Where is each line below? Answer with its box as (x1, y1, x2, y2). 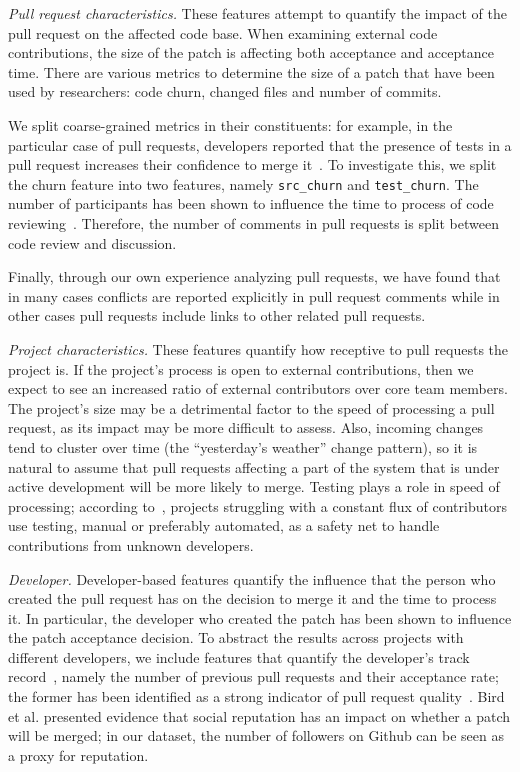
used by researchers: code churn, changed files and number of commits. (8, 81, 442, 102)
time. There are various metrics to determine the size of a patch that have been (8, 61, 495, 82)
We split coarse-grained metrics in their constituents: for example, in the (8, 114, 453, 135)
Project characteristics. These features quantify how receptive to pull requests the (8, 338, 509, 359)
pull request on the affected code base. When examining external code (8, 22, 438, 43)
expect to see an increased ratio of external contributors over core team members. (8, 378, 508, 399)
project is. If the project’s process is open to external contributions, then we (8, 358, 474, 379)
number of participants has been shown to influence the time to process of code (8, 193, 494, 214)
